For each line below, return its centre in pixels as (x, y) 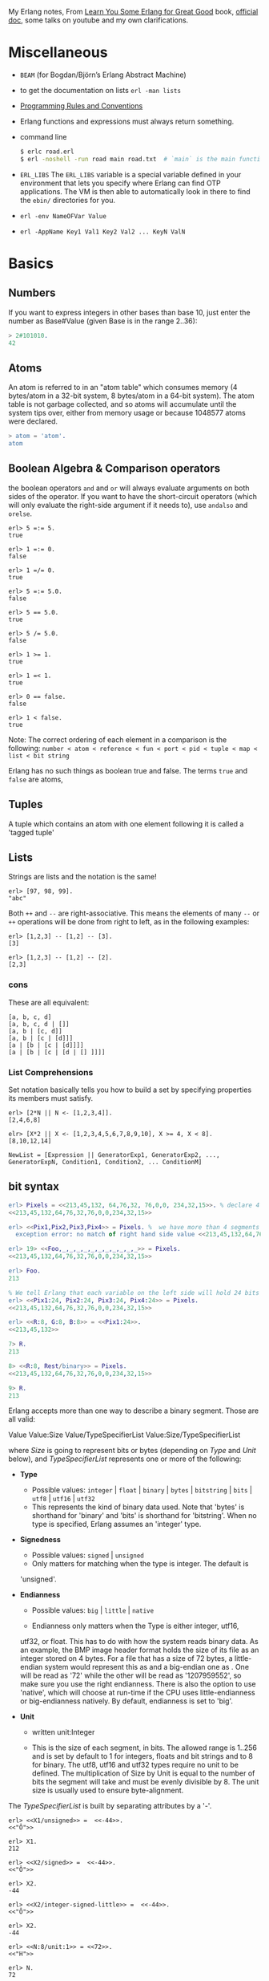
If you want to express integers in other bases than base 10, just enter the (129, 312)
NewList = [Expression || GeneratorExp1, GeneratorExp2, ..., (114, 1155)
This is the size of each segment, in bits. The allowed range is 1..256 (145, 1748)
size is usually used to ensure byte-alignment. (108, 1790)
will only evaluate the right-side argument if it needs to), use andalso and (128, 505)
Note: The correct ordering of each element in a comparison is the (118, 739)
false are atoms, (36, 779)
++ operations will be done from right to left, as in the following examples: (129, 922)
